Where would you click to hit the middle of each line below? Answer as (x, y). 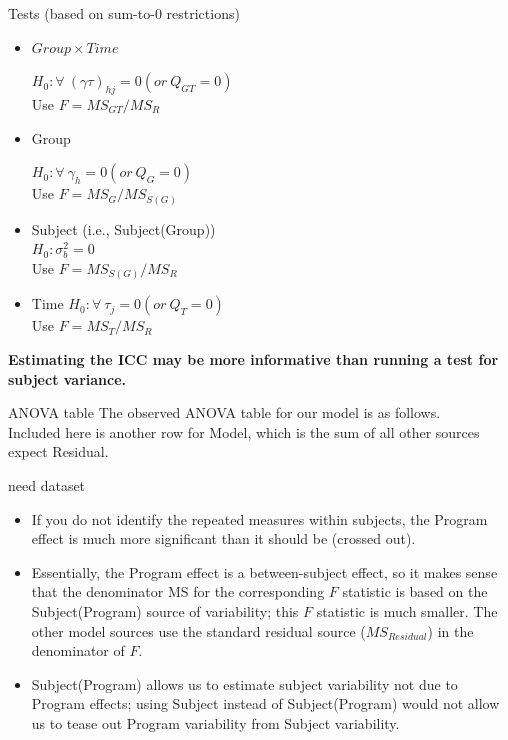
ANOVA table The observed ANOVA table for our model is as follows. (224, 412)
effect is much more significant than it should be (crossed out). (223, 538)
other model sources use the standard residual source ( (198, 630)
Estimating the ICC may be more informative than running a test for (253, 358)
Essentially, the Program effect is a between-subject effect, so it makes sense (264, 571)
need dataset (47, 484)
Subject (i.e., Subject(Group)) (123, 228)
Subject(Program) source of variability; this (165, 610)
